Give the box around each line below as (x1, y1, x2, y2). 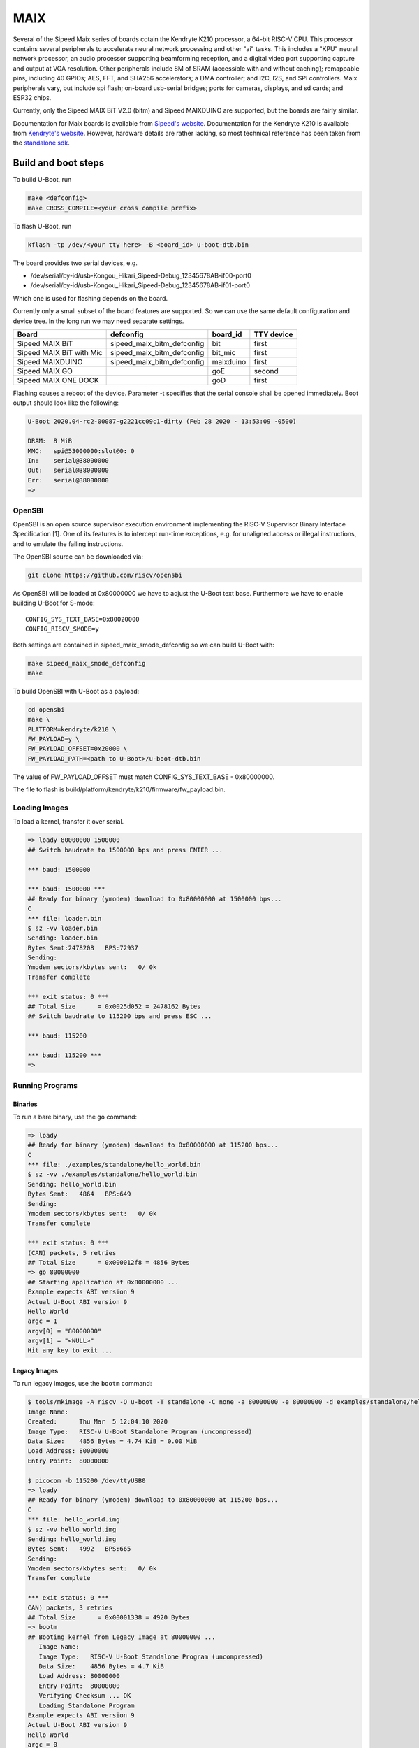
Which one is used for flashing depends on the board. (13, 294, 168, 302)
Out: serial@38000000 (27, 466, 110, 475)
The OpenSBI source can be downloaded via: (13, 552, 143, 561)
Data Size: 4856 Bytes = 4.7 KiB (38, 1663, 164, 1670)
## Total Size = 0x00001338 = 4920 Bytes (27, 1614, 190, 1621)
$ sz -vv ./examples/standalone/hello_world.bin (27, 1170, 198, 1178)
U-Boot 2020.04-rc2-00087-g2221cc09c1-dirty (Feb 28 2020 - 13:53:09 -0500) (27, 417, 297, 426)
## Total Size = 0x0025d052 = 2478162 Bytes (27, 1003, 201, 1010)
